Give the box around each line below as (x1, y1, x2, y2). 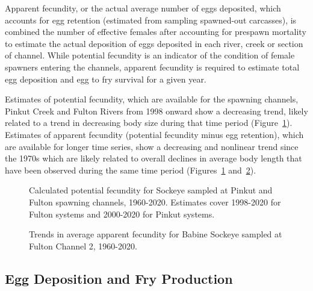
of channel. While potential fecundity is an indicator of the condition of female (5, 49, 295, 61)
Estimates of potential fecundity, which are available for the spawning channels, (5, 93, 299, 105)
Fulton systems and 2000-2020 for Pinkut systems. (29, 207, 215, 220)
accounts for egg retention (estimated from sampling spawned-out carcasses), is (5, 13, 297, 26)
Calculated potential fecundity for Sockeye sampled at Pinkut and (29, 184, 273, 196)
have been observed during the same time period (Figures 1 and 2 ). (5, 163, 256, 176)
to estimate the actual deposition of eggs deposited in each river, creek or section (5, 37, 303, 49)
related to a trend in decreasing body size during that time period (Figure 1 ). (5, 116, 293, 129)
